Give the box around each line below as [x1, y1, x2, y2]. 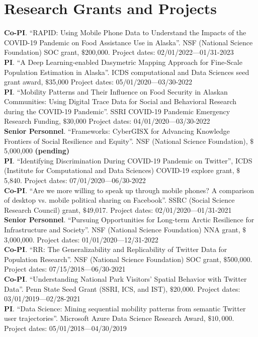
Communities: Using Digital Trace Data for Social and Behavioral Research [4, 96, 236, 107]
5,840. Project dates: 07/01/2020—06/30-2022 [4, 175, 146, 186]
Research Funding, [4, 116, 61, 126]
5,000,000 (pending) [4, 145, 70, 156]
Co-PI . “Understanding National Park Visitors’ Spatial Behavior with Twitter [4, 273, 247, 284]
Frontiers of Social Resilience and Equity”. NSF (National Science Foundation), [4, 135, 248, 146]
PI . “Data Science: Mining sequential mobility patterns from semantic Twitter [4, 303, 246, 313]
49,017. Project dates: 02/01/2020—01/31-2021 [86, 204, 232, 215]
